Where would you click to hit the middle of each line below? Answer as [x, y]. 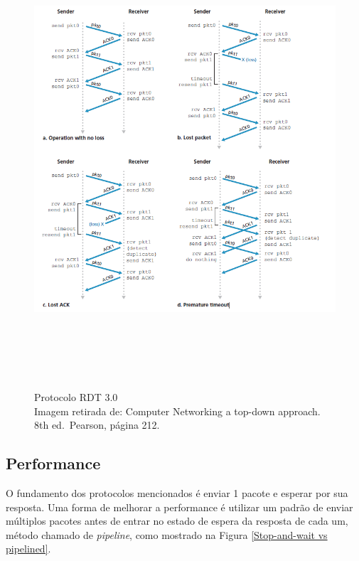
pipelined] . [28, 549]
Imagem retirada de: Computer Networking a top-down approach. [177, 411]
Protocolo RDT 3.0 [76, 397]
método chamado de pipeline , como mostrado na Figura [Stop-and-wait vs [167, 534]
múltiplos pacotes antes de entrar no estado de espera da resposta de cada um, [177, 521]
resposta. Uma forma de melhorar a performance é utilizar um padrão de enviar [179, 507]
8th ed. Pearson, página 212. [97, 425]
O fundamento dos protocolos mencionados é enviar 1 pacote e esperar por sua [177, 493]
